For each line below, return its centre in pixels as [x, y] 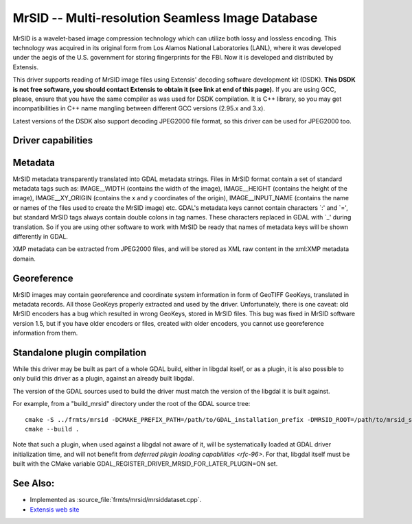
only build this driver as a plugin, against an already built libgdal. [104, 379]
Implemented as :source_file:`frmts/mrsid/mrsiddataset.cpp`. [116, 500]
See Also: [34, 484]
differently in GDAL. [41, 236]
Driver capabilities [53, 141]
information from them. [45, 333]
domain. [24, 259]
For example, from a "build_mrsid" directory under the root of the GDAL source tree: [131, 404]
